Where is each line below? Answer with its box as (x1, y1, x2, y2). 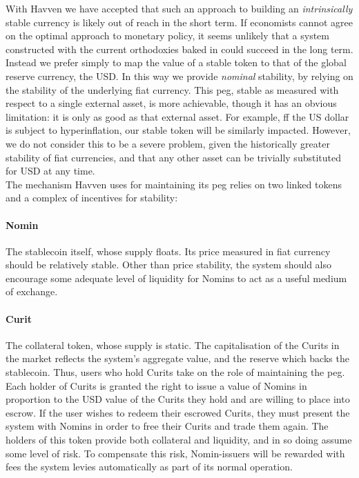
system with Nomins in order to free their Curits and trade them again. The (6, 419, 329, 433)
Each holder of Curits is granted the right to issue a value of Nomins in (6, 378, 307, 392)
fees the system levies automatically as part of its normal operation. (6, 459, 293, 474)
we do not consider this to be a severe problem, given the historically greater (6, 136, 330, 150)
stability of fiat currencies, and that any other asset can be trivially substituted (6, 150, 341, 164)
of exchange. (6, 284, 58, 299)
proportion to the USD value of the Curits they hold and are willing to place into (6, 392, 350, 406)
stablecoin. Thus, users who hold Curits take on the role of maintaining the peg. (6, 365, 345, 379)
